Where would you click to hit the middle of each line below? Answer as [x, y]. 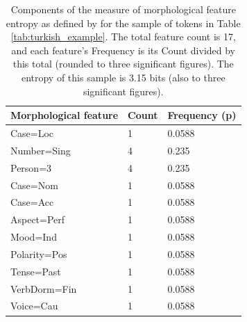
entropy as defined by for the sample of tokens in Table [123, 23]
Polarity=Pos [39, 253]
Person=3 [31, 167]
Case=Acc [32, 202]
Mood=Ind [34, 237]
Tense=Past [36, 271]
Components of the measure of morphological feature [123, 9]
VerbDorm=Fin [44, 288]
